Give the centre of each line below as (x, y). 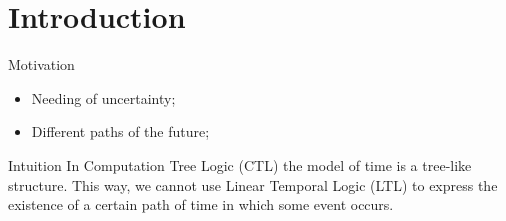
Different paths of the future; (120, 131)
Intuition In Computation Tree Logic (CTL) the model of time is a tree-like (240, 164)
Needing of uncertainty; (103, 97)
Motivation (41, 64)
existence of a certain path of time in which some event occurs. (201, 204)
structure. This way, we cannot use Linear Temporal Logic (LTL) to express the (253, 184)
